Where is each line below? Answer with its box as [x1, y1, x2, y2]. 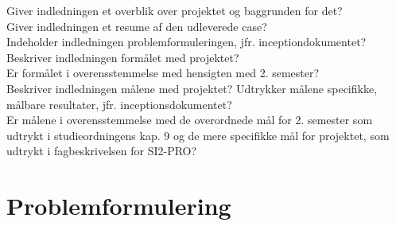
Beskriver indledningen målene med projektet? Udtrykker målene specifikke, [6, 80, 378, 96]
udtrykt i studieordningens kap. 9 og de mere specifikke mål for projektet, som [6, 127, 390, 143]
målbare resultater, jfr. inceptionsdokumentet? [6, 95, 232, 112]
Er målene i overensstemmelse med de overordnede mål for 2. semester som [6, 111, 373, 128]
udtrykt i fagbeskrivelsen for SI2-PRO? [6, 142, 197, 159]
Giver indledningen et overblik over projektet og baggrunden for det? [6, 2, 343, 18]
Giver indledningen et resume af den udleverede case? [6, 18, 267, 34]
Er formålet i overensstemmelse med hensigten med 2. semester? [6, 64, 320, 81]
